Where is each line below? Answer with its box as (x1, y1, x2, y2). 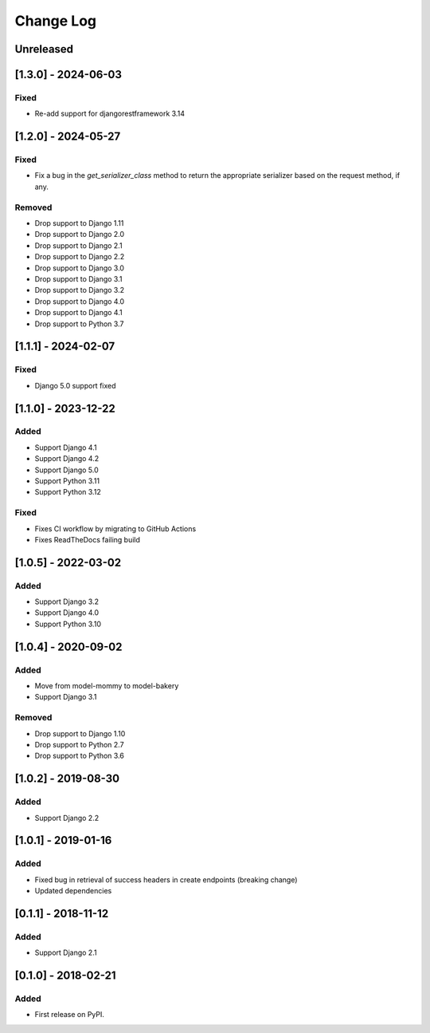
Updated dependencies (34, 886, 112, 896)
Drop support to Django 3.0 (34, 263, 125, 273)
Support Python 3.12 (34, 487, 101, 497)
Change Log (14, 12, 97, 30)
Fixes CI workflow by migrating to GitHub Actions (34, 523, 197, 534)
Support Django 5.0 (34, 465, 99, 475)
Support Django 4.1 (34, 443, 97, 452)
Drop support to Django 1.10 (34, 728, 126, 738)
